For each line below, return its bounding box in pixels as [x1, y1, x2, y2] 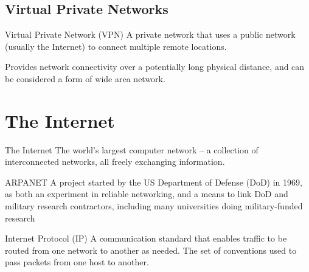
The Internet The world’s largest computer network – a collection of [5, 143, 259, 156]
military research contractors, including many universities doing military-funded [5, 200, 303, 212]
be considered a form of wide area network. [5, 72, 165, 85]
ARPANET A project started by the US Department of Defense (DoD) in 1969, [5, 175, 302, 188]
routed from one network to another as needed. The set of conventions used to [5, 243, 297, 256]
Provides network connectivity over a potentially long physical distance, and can [5, 60, 305, 73]
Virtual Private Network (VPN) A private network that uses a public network [5, 28, 296, 41]
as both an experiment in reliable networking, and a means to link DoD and [5, 187, 288, 200]
